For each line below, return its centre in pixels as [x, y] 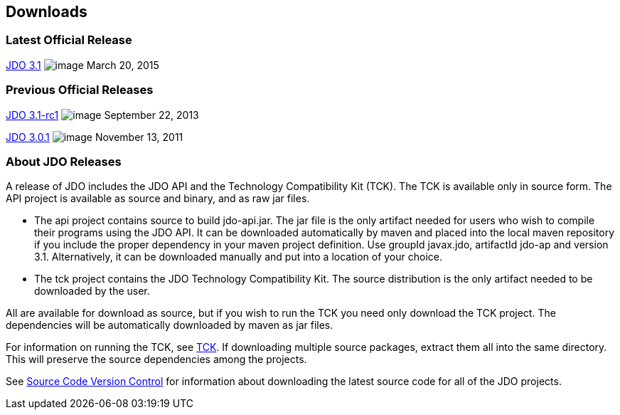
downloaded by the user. [92, 291]
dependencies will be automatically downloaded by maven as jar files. [170, 325]
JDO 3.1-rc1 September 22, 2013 [102, 115]
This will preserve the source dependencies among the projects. [156, 359]
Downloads [47, 12]
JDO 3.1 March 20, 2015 [82, 65]
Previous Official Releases [80, 90]
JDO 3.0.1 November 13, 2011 [95, 137]
